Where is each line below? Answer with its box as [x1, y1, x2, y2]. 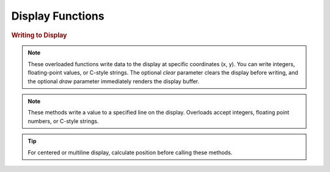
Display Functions [11, 9, 105, 23]
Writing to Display [11, 31, 67, 39]
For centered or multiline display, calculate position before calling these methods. [28, 149, 233, 156]
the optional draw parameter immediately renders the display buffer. [28, 77, 200, 85]
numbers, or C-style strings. [28, 117, 99, 125]
